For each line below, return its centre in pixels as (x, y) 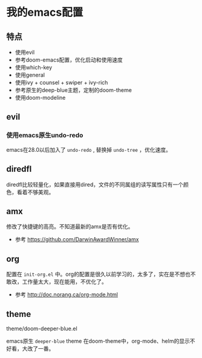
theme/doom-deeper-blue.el (42, 328)
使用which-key (34, 67)
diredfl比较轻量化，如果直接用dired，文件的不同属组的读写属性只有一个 (95, 184)
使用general (30, 75)
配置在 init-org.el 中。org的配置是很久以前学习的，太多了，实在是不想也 (98, 274)
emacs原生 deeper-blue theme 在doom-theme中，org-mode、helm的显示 (98, 341)
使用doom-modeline (40, 98)
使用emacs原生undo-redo (45, 135)
